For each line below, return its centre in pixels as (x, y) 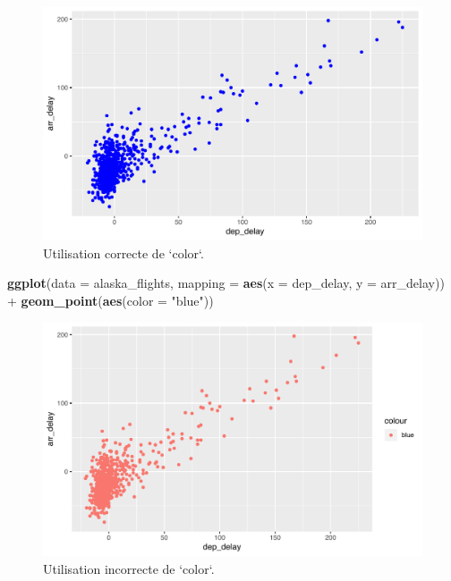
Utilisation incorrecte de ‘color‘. (129, 568)
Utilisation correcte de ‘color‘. (123, 253)
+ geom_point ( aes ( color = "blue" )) (111, 301)
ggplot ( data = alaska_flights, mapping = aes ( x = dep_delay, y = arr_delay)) (226, 283)
